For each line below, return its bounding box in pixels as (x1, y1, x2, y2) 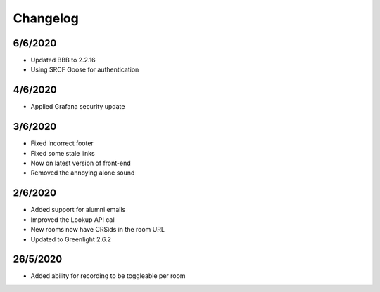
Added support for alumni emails (30, 206, 126, 214)
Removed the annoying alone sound (30, 168, 135, 177)
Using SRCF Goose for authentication (30, 65, 139, 74)
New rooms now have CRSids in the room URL (30, 225, 165, 234)
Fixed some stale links (30, 149, 95, 157)
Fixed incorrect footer (30, 139, 94, 147)
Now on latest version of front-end (30, 159, 132, 168)
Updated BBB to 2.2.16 (30, 56, 96, 65)
